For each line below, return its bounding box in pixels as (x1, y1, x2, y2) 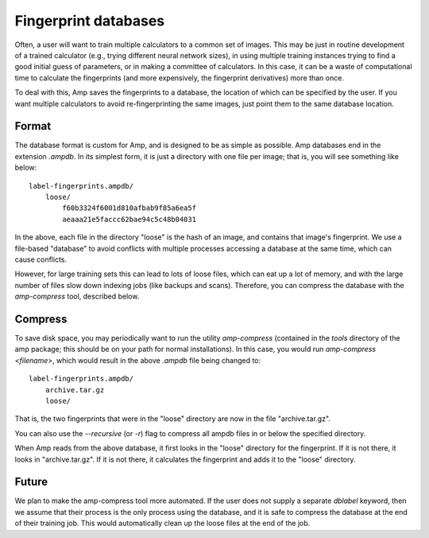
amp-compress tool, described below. (14, 291, 140, 302)
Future (14, 475, 48, 489)
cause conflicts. (14, 255, 68, 264)
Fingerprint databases (14, 12, 165, 29)
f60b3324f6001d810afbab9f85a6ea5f (62, 204, 197, 212)
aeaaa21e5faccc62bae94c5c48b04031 (62, 215, 197, 224)
